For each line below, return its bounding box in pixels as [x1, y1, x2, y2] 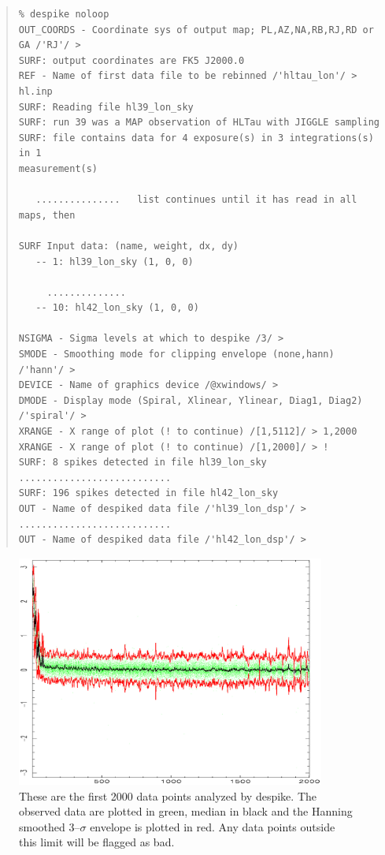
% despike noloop [18, 9, 109, 20]
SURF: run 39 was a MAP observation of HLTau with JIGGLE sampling [18, 117, 379, 129]
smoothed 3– [19, 818, 80, 834]
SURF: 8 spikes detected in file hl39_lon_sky [18, 457, 267, 469]
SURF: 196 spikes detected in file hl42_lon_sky [18, 487, 279, 499]
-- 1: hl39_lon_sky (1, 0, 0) [35, 256, 194, 267]
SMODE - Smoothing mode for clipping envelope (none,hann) [18, 349, 335, 360]
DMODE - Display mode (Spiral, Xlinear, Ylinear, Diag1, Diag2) [18, 394, 363, 406]
